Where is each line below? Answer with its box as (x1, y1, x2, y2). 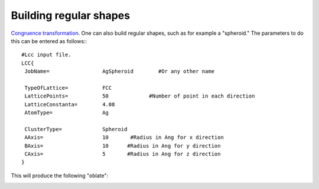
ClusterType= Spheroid (24, 126, 128, 132)
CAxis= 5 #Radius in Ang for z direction (24, 151, 221, 158)
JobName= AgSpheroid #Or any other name (24, 68, 215, 75)
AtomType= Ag (24, 109, 109, 116)
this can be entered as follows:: (11, 37, 87, 44)
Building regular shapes (11, 9, 130, 22)
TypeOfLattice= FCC (24, 84, 112, 91)
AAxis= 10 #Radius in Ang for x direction (24, 134, 224, 141)
